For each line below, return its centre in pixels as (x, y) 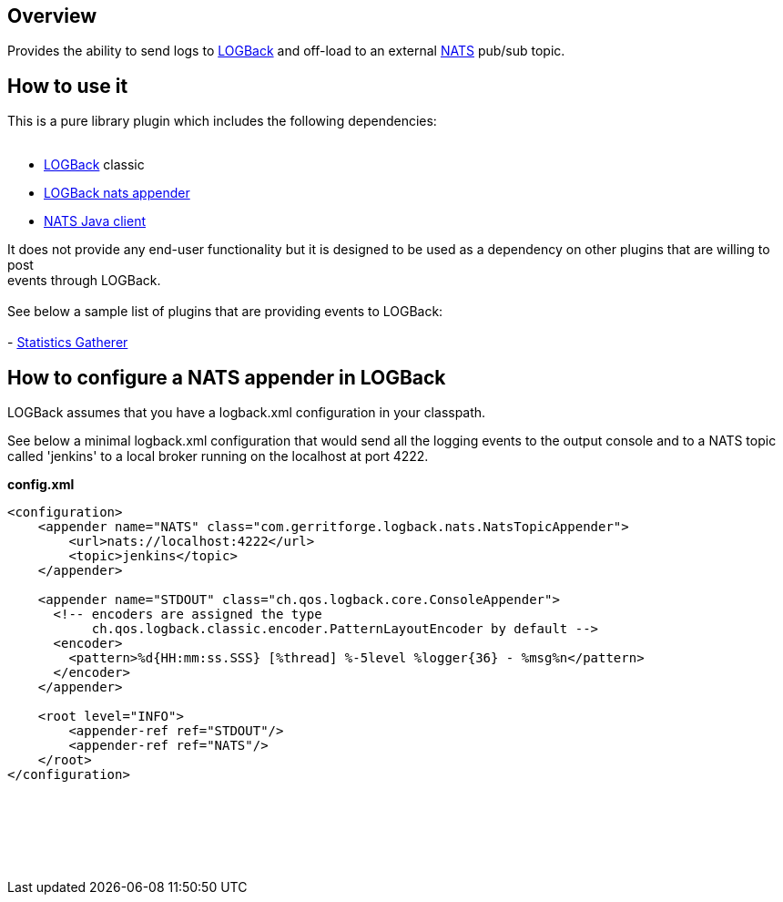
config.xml (41, 485)
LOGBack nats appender (117, 193)
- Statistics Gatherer (68, 343)
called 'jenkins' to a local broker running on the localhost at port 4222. (218, 456)
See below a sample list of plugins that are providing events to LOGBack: (225, 312)
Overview (52, 16)
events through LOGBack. (84, 281)
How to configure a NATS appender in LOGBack (227, 377)
